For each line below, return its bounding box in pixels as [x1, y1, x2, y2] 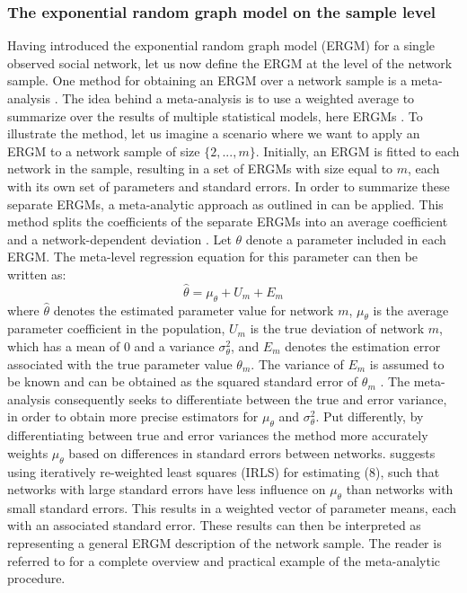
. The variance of [251, 354, 344, 373]
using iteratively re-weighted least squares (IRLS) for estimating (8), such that [7, 462, 440, 481]
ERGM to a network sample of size [7, 141, 200, 160]
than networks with [346, 480, 454, 499]
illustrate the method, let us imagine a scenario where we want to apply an [7, 124, 420, 143]
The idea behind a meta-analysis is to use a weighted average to [62, 89, 415, 107]
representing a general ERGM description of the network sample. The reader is [7, 534, 442, 553]
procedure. [7, 569, 66, 588]
